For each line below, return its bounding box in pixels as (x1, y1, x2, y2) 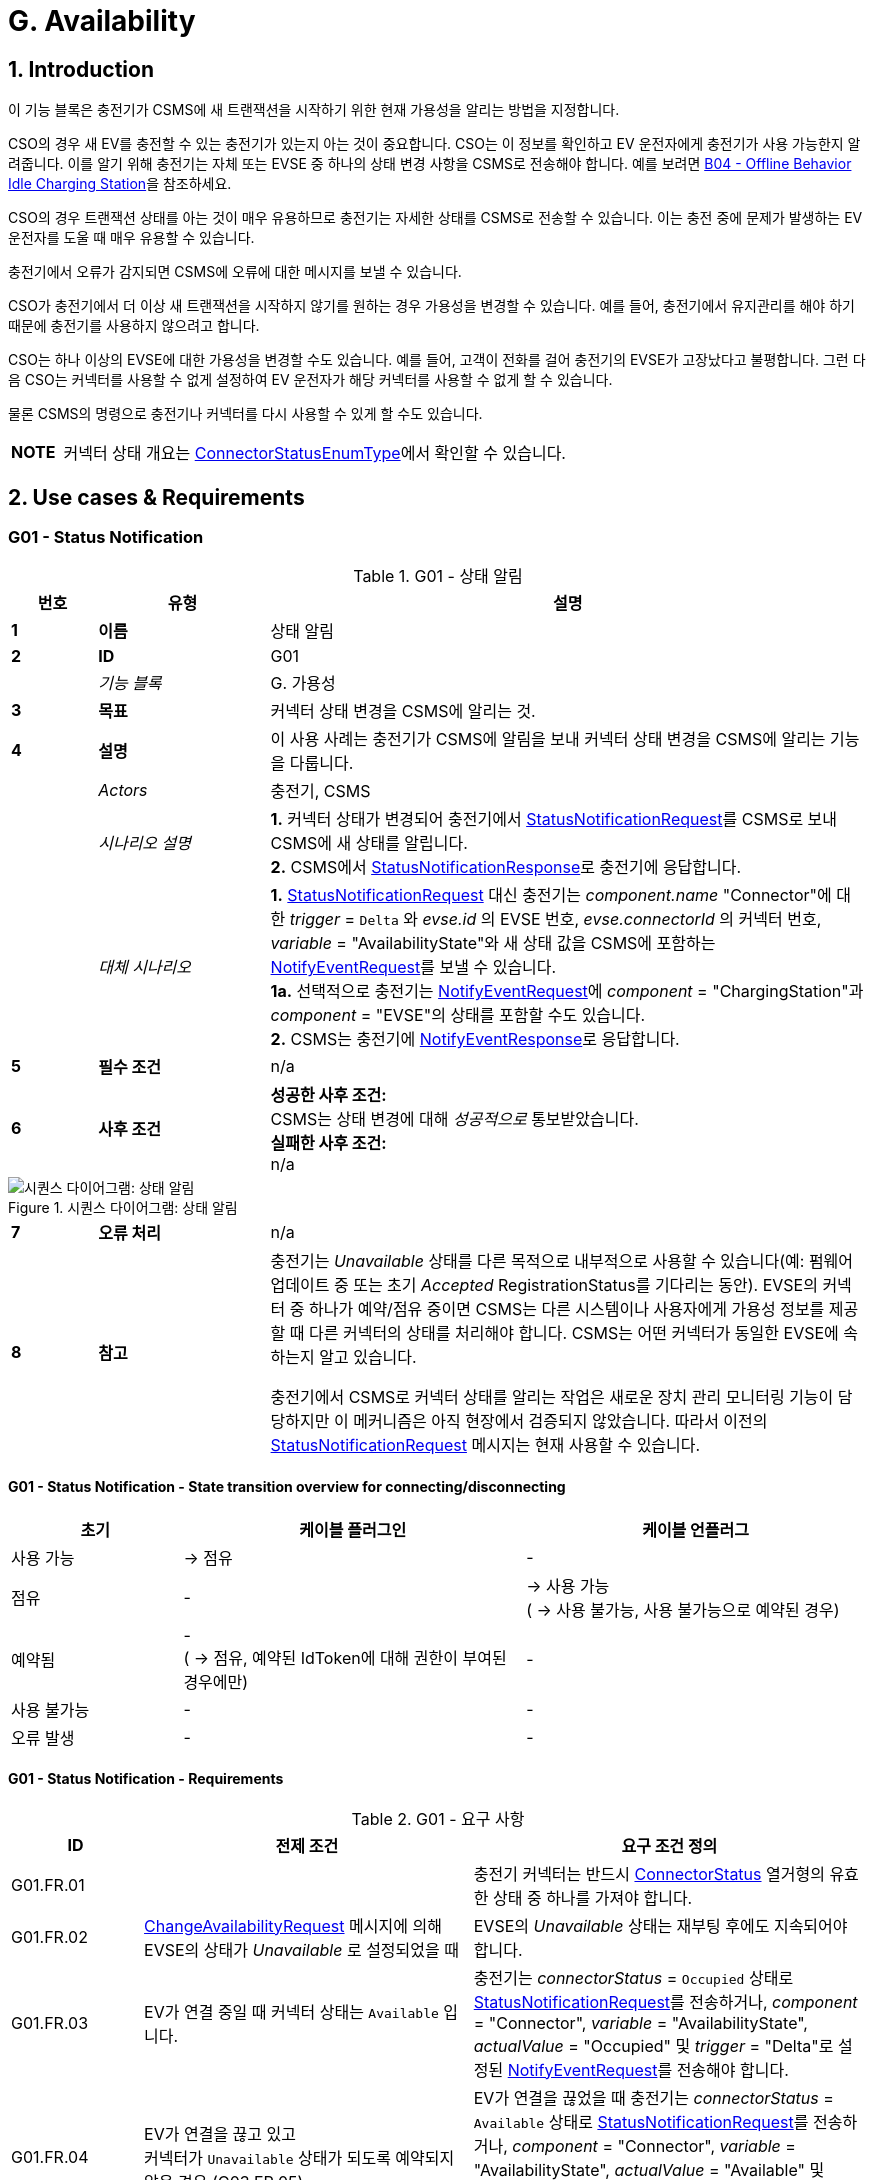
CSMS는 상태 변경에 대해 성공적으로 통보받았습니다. (270, 1109, 639, 1130)
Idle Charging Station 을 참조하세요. (8, 175, 232, 193)
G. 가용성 (270, 673, 336, 694)
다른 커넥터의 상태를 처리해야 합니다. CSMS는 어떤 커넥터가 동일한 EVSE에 (309, 1323, 839, 1344)
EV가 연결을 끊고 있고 (144, 2123, 296, 2144)
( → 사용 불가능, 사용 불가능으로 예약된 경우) (526, 1599, 840, 1620)
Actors (98, 780, 148, 801)
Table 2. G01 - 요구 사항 (351, 1808, 525, 1829)
